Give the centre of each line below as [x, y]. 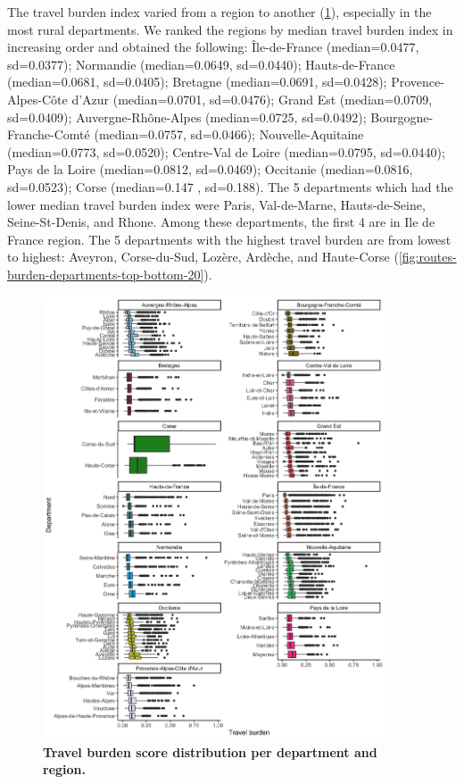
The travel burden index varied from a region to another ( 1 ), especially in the [220, 12]
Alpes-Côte [37, 99]
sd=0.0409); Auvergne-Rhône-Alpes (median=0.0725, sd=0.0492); [187, 117]
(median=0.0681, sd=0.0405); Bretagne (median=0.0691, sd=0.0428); [197, 82]
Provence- [418, 82]
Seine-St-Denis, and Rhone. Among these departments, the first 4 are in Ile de [221, 222]
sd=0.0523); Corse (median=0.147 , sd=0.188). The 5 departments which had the [230, 186]
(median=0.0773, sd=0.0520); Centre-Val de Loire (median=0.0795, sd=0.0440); [226, 151]
